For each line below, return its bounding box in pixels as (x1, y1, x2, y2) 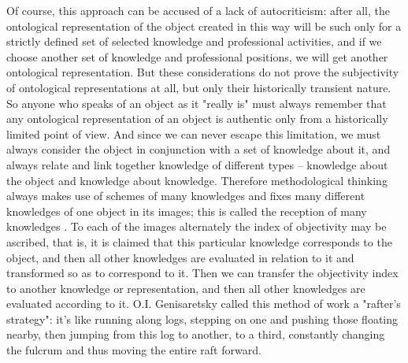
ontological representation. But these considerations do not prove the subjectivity (6, 64, 399, 80)
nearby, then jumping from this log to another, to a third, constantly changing (6, 326, 385, 343)
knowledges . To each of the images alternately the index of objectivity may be (6, 218, 387, 235)
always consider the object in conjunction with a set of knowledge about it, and (6, 141, 391, 157)
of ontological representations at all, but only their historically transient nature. (6, 79, 391, 95)
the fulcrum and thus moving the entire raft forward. (6, 342, 261, 358)
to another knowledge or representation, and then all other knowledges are (6, 280, 365, 296)
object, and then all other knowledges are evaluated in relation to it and (6, 249, 354, 265)
